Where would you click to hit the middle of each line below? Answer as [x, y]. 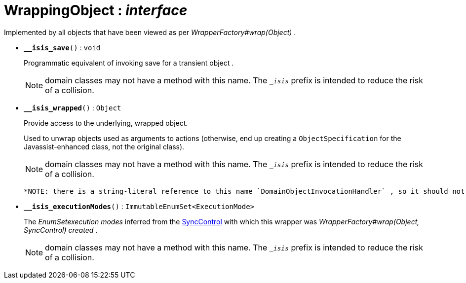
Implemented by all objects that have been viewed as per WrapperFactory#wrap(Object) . [150, 32]
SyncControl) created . [61, 230]
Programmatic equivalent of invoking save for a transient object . [129, 63]
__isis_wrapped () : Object [73, 107]
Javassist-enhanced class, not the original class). [104, 146]
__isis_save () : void [62, 47]
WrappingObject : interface [96, 10]
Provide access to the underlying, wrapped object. [106, 123]
